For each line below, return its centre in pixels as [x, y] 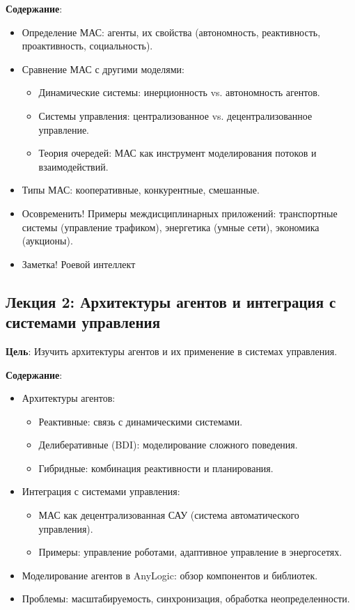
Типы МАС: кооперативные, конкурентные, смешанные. [141, 190]
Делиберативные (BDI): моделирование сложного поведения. [168, 445]
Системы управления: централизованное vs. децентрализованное [175, 115]
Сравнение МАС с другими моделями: [103, 69]
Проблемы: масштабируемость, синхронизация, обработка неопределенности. [186, 599]
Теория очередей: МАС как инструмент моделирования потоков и [177, 153]
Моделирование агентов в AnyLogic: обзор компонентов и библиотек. [170, 575]
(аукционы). [47, 241]
